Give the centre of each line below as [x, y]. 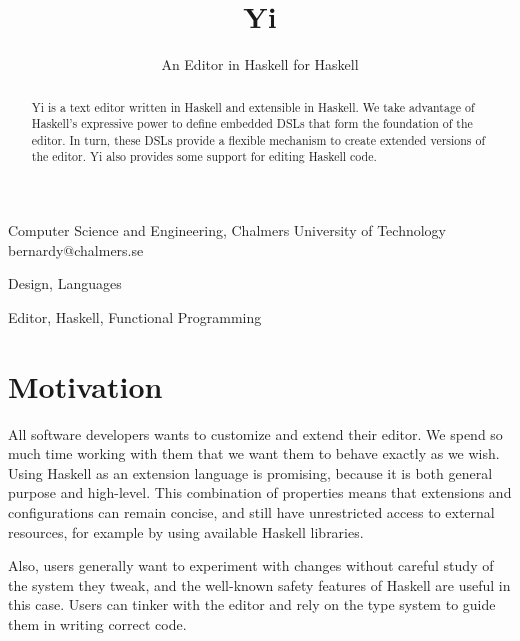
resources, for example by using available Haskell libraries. [186, 531]
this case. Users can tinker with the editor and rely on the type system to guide [252, 604]
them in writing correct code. [97, 623]
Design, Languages [65, 283]
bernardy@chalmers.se [76, 249]
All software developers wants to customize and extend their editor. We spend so [255, 433]
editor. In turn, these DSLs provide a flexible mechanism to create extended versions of [258, 139]
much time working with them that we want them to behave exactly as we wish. [254, 453]
